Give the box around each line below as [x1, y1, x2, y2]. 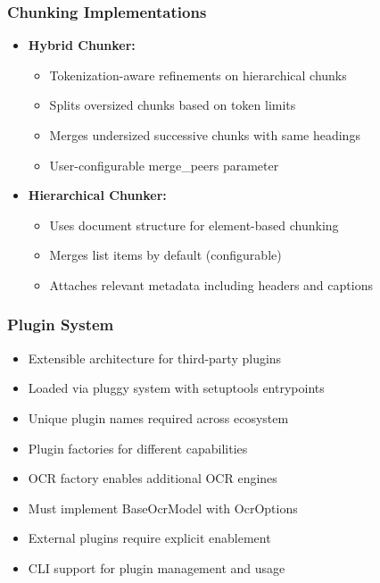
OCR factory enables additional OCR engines [28, 469, 277, 487]
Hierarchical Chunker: [28, 186, 167, 204]
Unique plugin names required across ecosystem [28, 408, 289, 427]
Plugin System [7, 313, 114, 336]
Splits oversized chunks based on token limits [49, 96, 296, 114]
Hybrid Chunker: [28, 36, 136, 54]
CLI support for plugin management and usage [28, 558, 285, 577]
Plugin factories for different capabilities [28, 438, 248, 457]
